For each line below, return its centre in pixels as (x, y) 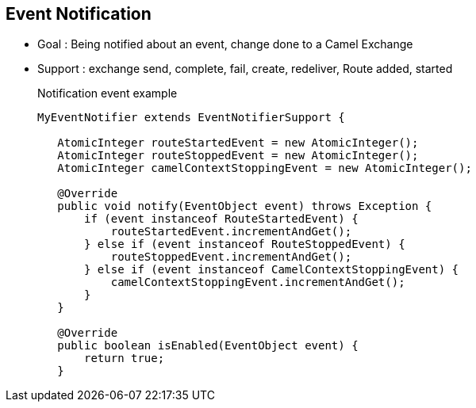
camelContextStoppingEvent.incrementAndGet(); (258, 282)
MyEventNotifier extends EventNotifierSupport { (191, 118)
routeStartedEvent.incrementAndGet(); (231, 232)
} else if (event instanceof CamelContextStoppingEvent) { (272, 270)
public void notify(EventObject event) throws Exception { (245, 206)
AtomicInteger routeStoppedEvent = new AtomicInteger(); (238, 156)
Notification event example (107, 93)
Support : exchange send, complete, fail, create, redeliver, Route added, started (245, 69)
